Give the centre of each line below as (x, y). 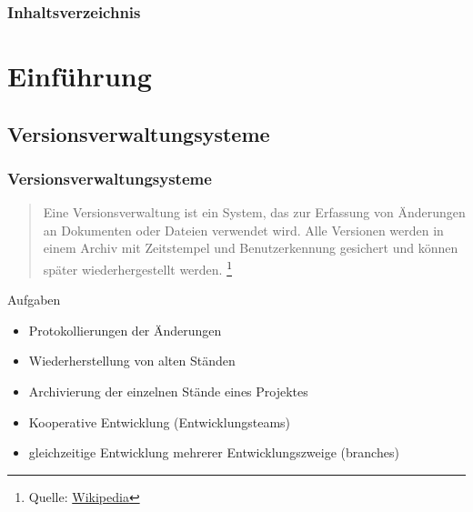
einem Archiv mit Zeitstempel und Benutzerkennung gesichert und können (251, 248)
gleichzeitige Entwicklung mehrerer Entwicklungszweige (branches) (214, 452)
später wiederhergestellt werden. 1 (137, 268)
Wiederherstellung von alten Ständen (132, 361)
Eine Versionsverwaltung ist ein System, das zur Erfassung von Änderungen (254, 212)
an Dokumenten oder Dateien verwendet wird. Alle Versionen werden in (243, 230)
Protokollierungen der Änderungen (125, 330)
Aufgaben (34, 300)
